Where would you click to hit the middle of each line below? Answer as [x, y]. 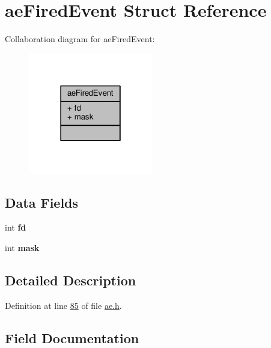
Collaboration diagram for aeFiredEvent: [80, 39]
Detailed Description [71, 280]
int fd [16, 227]
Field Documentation [72, 337]
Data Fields [42, 202]
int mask [22, 248]
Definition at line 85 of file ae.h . [63, 305]
